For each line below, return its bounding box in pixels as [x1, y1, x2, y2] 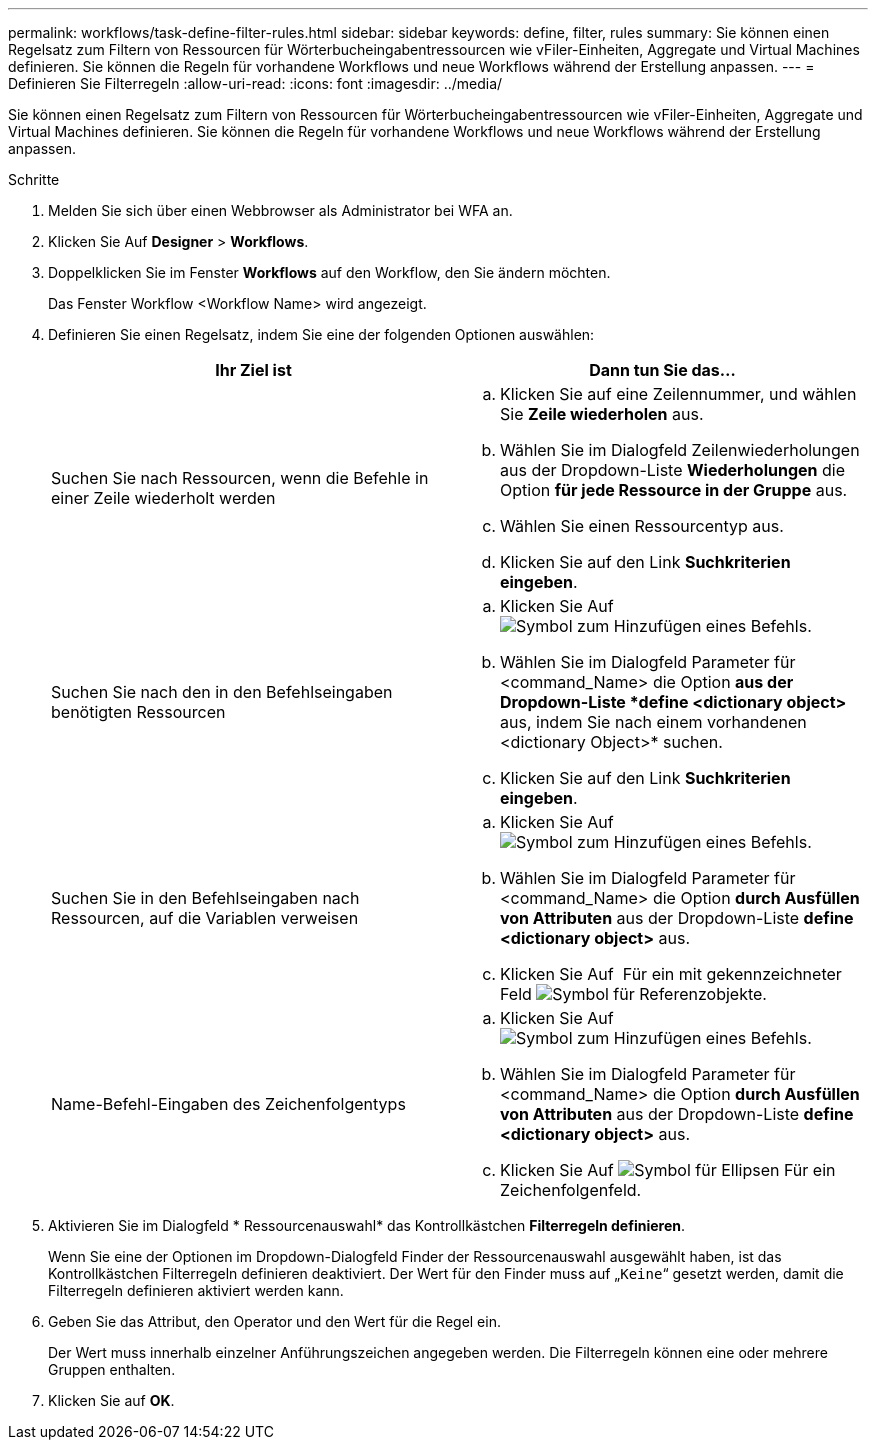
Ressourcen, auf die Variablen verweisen [51, 908, 359, 928]
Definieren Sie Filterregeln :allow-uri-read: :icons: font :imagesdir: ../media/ [8, 75, 503, 92]
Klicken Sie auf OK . [48, 1392, 175, 1409]
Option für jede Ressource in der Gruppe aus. [500, 480, 848, 500]
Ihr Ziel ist [215, 360, 292, 380]
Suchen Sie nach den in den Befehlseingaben [51, 682, 393, 702]
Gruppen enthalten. [48, 1361, 176, 1378]
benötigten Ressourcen [51, 702, 226, 722]
